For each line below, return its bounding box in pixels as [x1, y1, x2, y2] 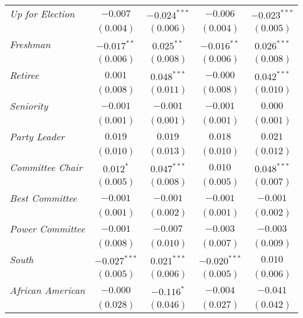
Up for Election [10, 7, 75, 20]
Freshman [10, 37, 51, 51]
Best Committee [10, 191, 77, 205]
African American [10, 283, 85, 297]
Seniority [10, 99, 48, 113]
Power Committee [10, 222, 85, 235]
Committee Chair [10, 160, 83, 174]
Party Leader [10, 129, 65, 143]
